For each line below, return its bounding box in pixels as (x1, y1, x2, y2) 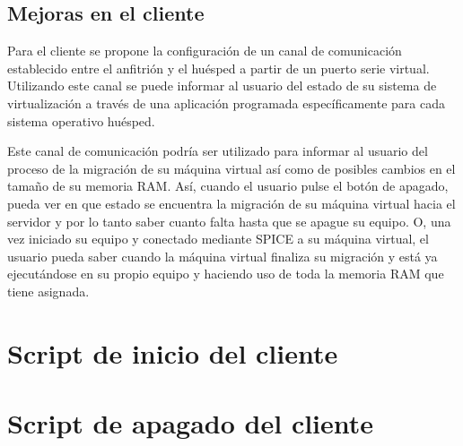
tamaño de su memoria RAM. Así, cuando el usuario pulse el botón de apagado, (7, 176, 449, 195)
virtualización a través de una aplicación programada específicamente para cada (7, 93, 446, 112)
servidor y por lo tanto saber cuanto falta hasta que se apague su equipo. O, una (7, 211, 451, 230)
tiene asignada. (7, 281, 90, 300)
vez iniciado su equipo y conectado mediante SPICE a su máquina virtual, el (7, 229, 429, 248)
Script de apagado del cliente (7, 405, 374, 442)
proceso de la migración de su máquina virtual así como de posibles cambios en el (7, 159, 456, 177)
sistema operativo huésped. (7, 111, 155, 130)
